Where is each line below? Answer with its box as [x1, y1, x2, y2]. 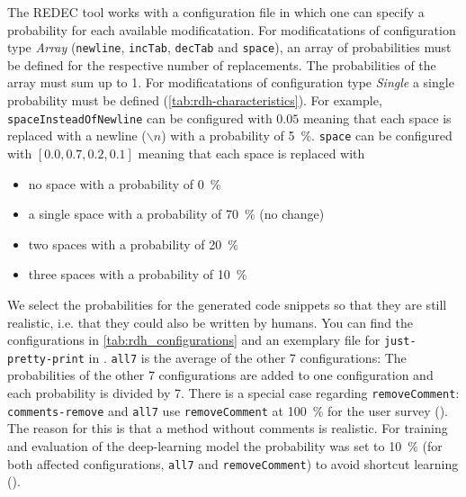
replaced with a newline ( [7, 126, 147, 145]
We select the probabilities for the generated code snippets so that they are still [7, 294, 447, 313]
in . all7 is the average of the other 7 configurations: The [88, 348, 407, 366]
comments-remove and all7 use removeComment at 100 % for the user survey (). [7, 401, 449, 420]
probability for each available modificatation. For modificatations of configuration [7, 20, 456, 39]
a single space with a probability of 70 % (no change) [28, 204, 325, 223]
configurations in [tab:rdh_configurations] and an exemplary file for [7, 330, 381, 349]
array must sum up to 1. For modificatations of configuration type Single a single [7, 73, 454, 92]
